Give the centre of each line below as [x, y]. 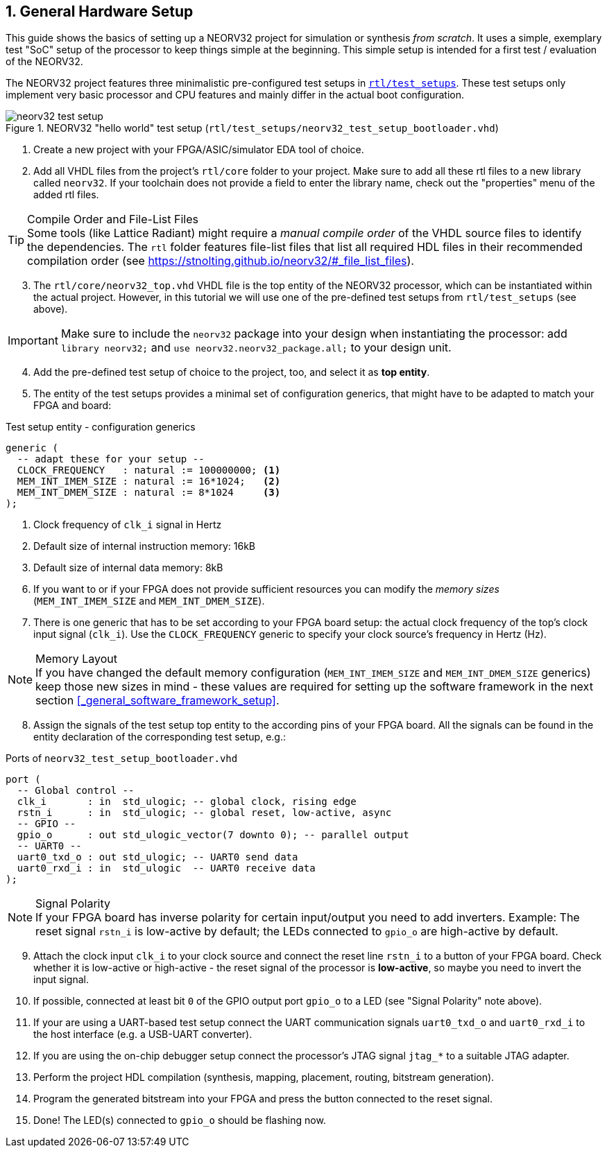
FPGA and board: [72, 406]
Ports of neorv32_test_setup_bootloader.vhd [122, 758]
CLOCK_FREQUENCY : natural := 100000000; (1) [149, 470]
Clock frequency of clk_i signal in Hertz [128, 525]
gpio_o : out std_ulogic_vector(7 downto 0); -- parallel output [213, 835]
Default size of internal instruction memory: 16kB [145, 546]
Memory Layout [76, 659]
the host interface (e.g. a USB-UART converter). [143, 1034]
